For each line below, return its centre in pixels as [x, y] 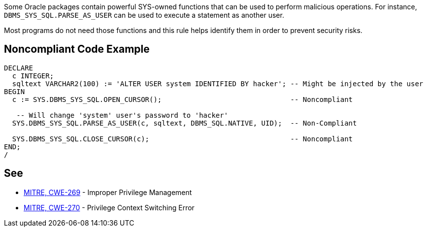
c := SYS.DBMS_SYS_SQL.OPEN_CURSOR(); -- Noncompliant [182, 99]
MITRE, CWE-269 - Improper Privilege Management [108, 192]
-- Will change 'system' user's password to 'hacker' [122, 115]
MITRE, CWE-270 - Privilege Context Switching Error [109, 207]
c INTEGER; [33, 76]
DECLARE [19, 68]
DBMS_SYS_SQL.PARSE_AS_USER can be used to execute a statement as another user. [144, 15]
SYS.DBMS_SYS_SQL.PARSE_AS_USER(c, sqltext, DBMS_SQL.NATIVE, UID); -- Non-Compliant [184, 123]
